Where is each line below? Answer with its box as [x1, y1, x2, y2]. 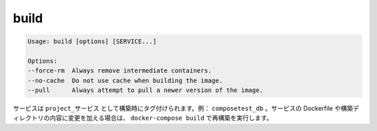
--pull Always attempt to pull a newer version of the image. [27, 86, 264, 94]
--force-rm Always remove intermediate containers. [27, 67, 212, 75]
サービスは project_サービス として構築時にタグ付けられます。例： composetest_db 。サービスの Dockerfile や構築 [13, 105, 353, 113]
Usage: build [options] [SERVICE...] [27, 38, 157, 45]
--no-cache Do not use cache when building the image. [27, 77, 223, 84]
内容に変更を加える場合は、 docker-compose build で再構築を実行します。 [49, 114, 273, 122]
